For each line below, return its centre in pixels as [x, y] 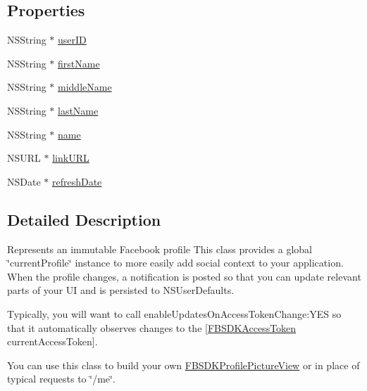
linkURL [71, 158]
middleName [85, 87]
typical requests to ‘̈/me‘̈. [61, 379]
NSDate [24, 181]
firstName [79, 63]
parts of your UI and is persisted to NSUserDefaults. [121, 290]
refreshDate [77, 181]
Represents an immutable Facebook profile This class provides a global [160, 249]
